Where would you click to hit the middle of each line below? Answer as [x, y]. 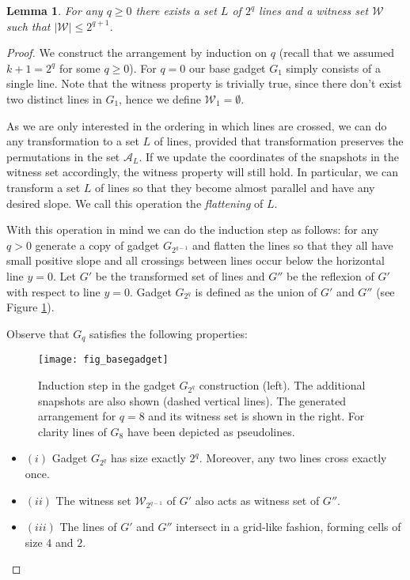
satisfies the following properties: [168, 333]
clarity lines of [72, 431]
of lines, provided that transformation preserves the [279, 141]
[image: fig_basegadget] [103, 360]
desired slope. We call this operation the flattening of [135, 203]
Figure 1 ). [30, 307]
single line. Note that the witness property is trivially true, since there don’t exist [204, 83]
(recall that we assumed [336, 53]
